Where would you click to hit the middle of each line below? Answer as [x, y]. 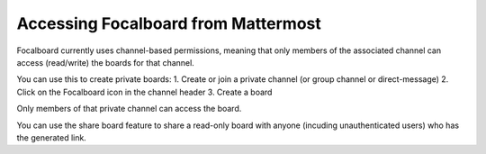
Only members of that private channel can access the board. [129, 109]
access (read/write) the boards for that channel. [106, 62]
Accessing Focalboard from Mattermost [169, 23]
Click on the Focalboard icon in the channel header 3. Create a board [144, 92]
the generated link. [52, 137]
